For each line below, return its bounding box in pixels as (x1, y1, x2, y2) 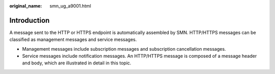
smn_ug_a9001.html (49, 3, 92, 9)
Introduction (9, 16, 50, 25)
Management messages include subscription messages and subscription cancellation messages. (22, 46, 226, 52)
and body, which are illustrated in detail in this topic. (22, 60, 132, 66)
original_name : (9, 3, 42, 9)
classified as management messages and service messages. (9, 36, 137, 43)
